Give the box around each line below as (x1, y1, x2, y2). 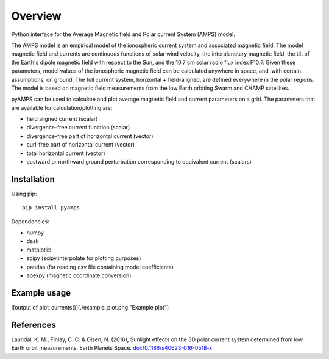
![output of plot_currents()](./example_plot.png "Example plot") (11, 303, 169, 311)
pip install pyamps (22, 205, 80, 211)
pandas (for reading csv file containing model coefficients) (26, 263, 174, 270)
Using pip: (11, 190, 37, 197)
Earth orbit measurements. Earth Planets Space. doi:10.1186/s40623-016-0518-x (11, 344, 213, 352)
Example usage (11, 288, 71, 298)
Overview (11, 9, 62, 23)
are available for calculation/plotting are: (11, 104, 113, 111)
